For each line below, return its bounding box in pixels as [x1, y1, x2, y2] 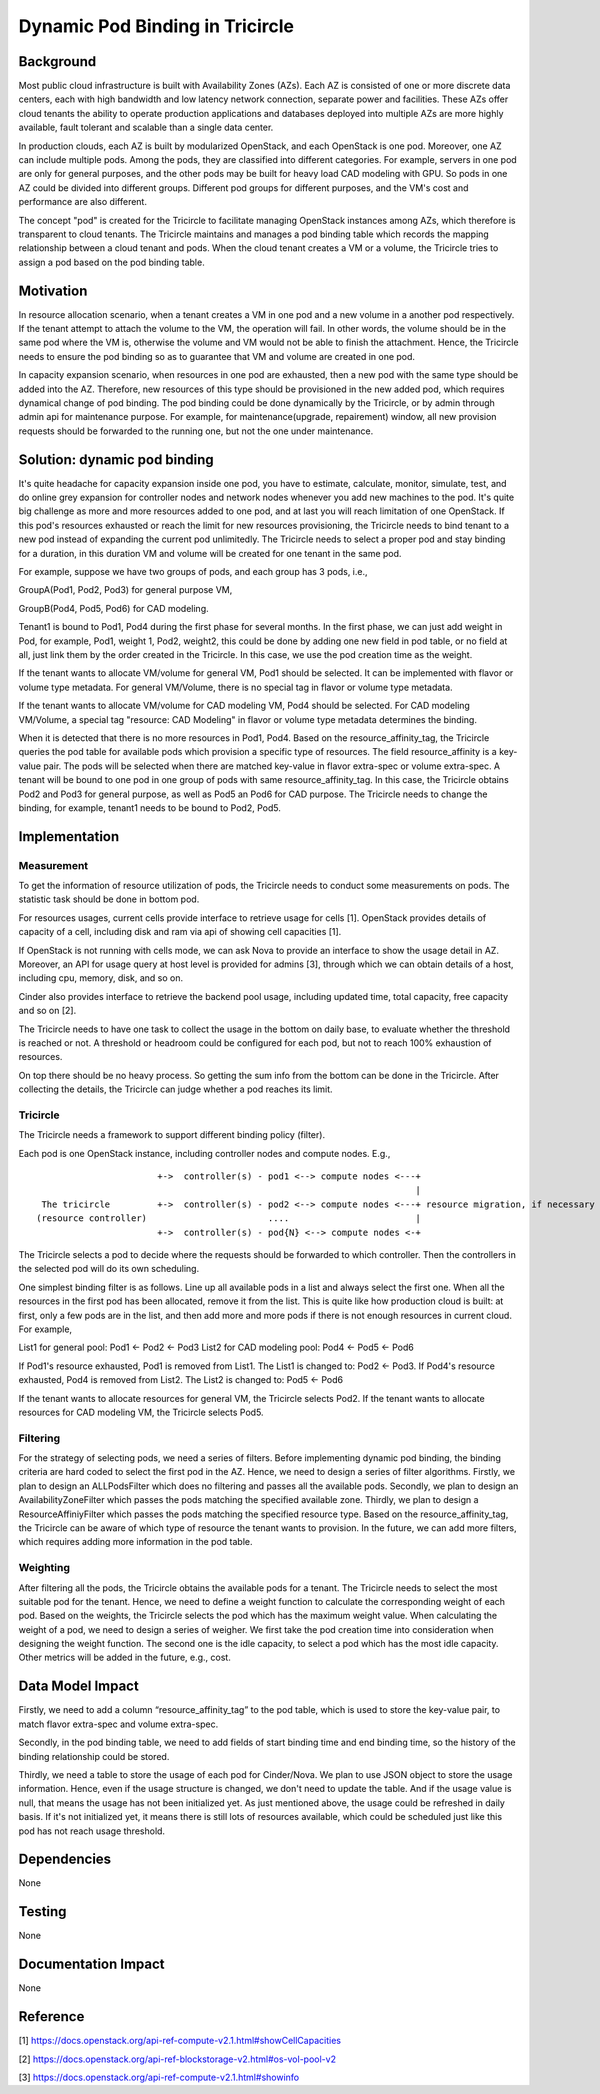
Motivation [18, 282, 88, 299]
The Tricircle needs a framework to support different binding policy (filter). [18, 1129, 325, 1141]
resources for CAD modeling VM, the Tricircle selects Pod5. [18, 1406, 264, 1418]
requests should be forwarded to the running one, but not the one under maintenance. [18, 425, 374, 437]
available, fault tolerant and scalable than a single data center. [18, 121, 274, 134]
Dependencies [18, 1851, 112, 1868]
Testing [18, 1903, 67, 1920]
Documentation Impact [18, 1956, 165, 1973]
